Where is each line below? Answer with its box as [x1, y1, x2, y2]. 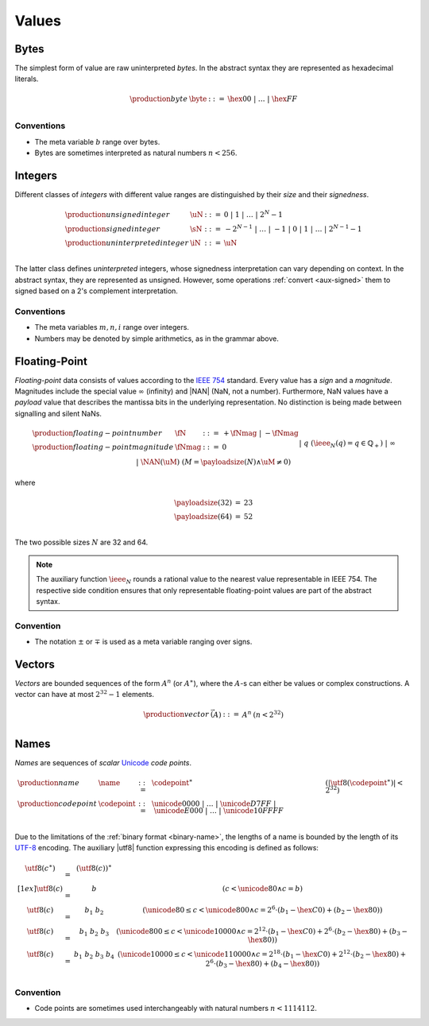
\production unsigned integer [64, 210, 170, 219]
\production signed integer [64, 224, 160, 234]
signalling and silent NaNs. [14, 408, 102, 418]
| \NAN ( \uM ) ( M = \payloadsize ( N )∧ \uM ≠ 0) [136, 457, 292, 467]
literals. [14, 74, 39, 83]
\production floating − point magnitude [32, 442, 174, 451]
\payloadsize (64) [174, 512, 233, 521]
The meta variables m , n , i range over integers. [34, 323, 190, 332]
